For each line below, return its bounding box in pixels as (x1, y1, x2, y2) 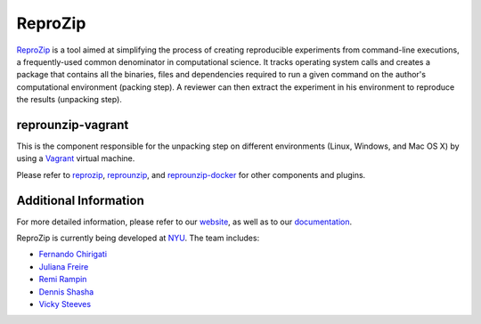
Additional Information (16, 192, 144, 208)
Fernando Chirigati (38, 249, 107, 260)
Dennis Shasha (38, 286, 94, 297)
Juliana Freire (38, 261, 89, 271)
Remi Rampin (38, 274, 87, 285)
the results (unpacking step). (16, 94, 122, 105)
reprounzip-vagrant (16, 117, 129, 133)
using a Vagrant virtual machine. (16, 153, 135, 164)
